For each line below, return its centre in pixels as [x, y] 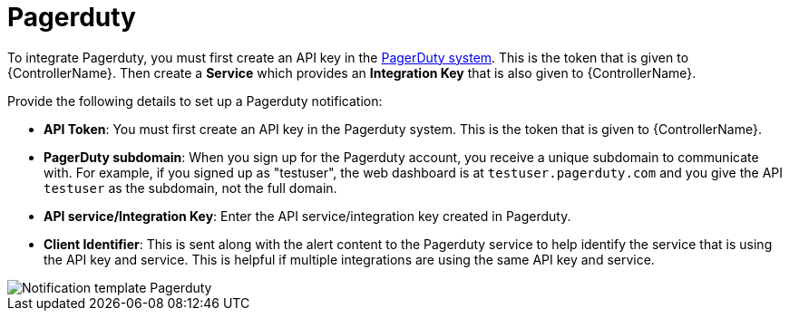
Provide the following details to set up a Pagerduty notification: [195, 101]
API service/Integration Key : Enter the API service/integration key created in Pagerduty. [307, 216]
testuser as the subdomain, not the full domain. [190, 188]
